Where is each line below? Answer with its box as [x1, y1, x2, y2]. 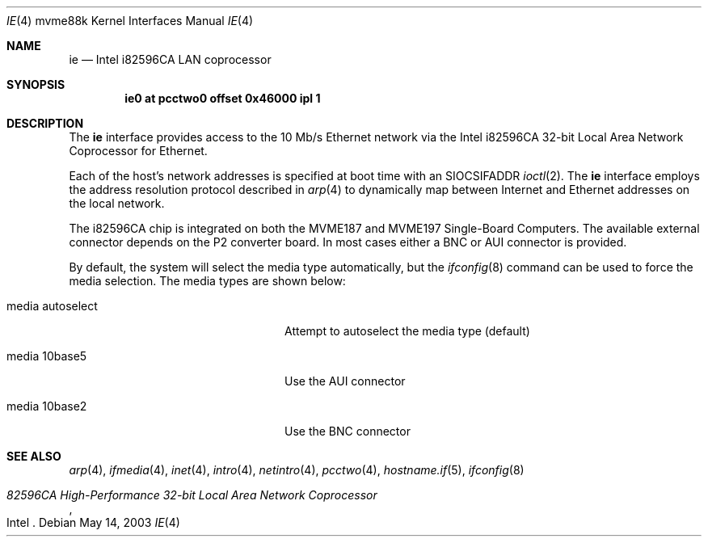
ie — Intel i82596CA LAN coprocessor [69, 53, 272, 66]
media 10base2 [6, 399, 87, 413]
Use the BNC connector [284, 424, 411, 438]
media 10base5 [6, 349, 87, 363]
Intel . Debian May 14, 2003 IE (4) [6, 516, 180, 529]
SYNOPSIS [6, 78, 65, 91]
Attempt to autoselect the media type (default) [284, 324, 530, 338]
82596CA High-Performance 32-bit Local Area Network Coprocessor [6, 488, 377, 502]
